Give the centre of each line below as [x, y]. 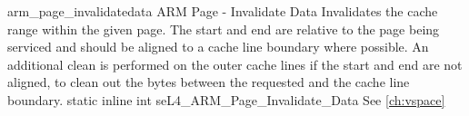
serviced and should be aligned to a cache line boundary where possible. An [218, 47]
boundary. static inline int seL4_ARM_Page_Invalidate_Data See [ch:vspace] [226, 99]
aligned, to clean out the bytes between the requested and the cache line [209, 82]
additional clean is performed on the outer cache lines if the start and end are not [235, 64]
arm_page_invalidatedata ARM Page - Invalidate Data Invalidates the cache [223, 11]
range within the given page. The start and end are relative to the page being [224, 29]
